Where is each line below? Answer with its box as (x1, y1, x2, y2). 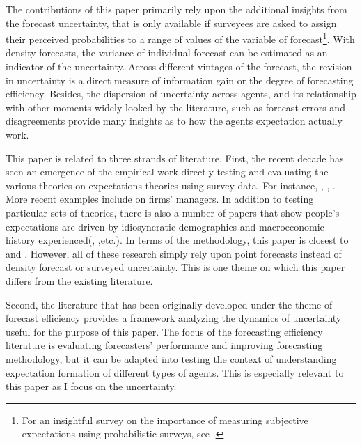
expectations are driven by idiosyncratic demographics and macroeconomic (6, 219, 324, 233)
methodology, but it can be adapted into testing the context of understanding (6, 351, 337, 366)
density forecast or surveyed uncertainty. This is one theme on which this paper (6, 260, 345, 274)
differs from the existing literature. (6, 273, 153, 288)
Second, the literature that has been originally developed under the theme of (6, 297, 333, 311)
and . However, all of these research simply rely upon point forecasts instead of (6, 246, 342, 260)
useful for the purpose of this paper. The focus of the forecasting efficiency (6, 324, 323, 338)
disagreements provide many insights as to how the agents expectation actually (6, 114, 343, 128)
